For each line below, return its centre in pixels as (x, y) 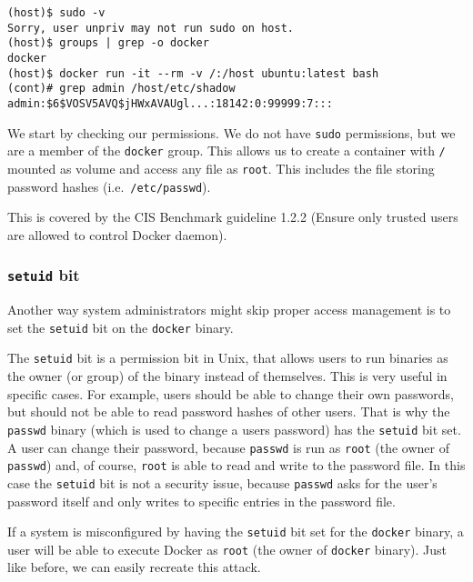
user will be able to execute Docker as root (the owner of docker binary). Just (227, 549)
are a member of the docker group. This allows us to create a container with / (226, 151)
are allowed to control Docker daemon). (117, 234)
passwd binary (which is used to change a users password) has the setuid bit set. (234, 429)
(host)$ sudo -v (56, 13)
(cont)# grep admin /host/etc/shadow (121, 89)
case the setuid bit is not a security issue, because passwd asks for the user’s (222, 482)
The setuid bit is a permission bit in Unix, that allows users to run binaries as (228, 358)
